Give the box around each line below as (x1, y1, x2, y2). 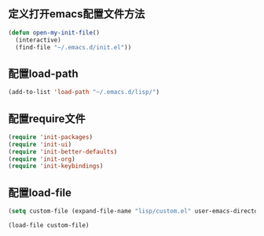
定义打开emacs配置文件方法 (8, 7, 145, 21)
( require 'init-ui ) (8, 140, 72, 148)
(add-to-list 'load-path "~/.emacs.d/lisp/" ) (8, 89, 159, 96)
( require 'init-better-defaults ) (8, 147, 118, 155)
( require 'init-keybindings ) (8, 162, 104, 170)
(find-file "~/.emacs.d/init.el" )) (15, 43, 132, 51)
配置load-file (8, 186, 72, 199)
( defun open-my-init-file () (8, 28, 101, 37)
